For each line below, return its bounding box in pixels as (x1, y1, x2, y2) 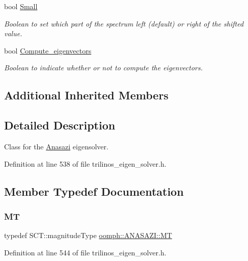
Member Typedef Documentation (4, 183, 184, 199)
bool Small (4, 1, 38, 11)
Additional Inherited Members (4, 87, 169, 103)
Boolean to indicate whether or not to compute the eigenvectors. (4, 62, 203, 73)
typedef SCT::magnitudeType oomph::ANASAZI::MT (4, 230, 172, 241)
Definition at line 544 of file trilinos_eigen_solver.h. (4, 247, 167, 257)
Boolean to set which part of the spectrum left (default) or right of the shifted (4, 18, 244, 29)
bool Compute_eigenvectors (4, 45, 92, 56)
